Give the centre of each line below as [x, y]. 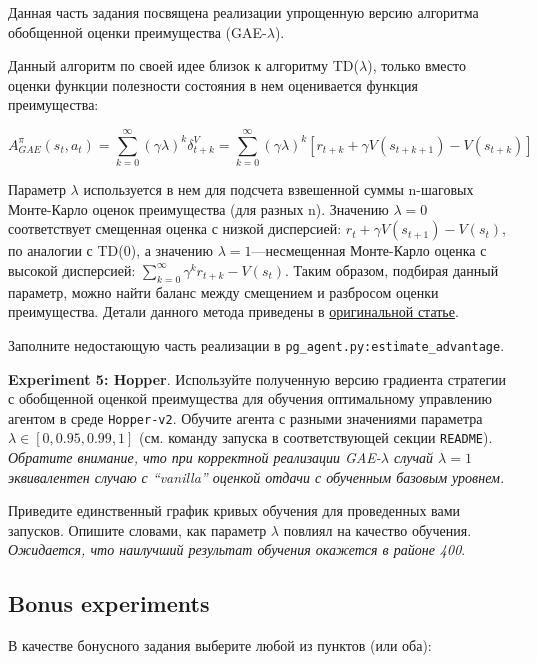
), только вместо [417, 65]
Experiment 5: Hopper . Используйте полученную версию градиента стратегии [257, 378]
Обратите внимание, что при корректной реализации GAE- [194, 457]
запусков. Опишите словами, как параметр [137, 529]
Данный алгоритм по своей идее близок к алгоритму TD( [184, 65]
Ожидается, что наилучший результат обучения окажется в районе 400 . [237, 549]
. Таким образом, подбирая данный [392, 269]
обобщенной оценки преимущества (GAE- [137, 31]
